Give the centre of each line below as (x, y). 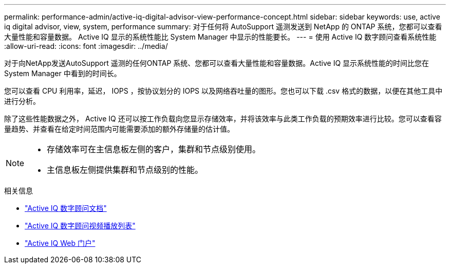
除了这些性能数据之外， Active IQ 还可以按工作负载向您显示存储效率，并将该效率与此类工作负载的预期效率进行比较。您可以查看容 (223, 119)
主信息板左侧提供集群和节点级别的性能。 (125, 170)
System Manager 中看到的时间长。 (63, 73)
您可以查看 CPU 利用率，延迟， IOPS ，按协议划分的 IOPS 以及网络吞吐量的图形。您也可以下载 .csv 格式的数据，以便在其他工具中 (223, 91)
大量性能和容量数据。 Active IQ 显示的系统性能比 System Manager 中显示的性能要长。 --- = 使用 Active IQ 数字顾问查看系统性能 (220, 37)
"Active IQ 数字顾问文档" (66, 208)
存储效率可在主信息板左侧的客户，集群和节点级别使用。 (154, 149)
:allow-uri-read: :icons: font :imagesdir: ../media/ (86, 46)
